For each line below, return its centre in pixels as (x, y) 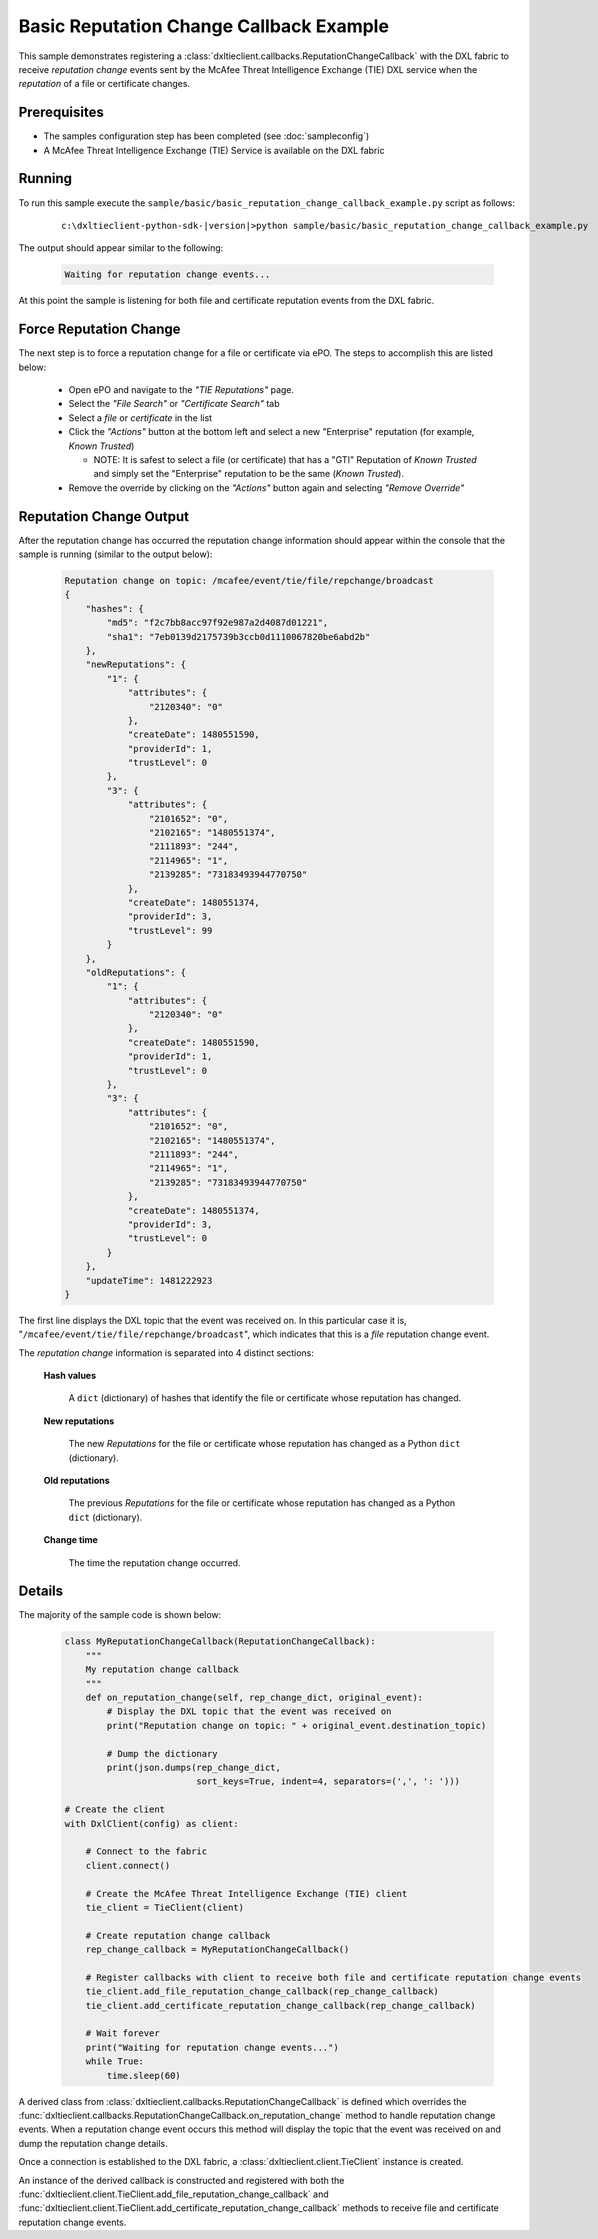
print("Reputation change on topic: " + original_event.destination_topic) (296, 1725)
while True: (115, 2061)
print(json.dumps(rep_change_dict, (194, 1767)
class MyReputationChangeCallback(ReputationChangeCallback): (220, 1641)
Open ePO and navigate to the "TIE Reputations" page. (181, 389)
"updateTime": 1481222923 (149, 1280)
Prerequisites (61, 112)
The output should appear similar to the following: (121, 248)
